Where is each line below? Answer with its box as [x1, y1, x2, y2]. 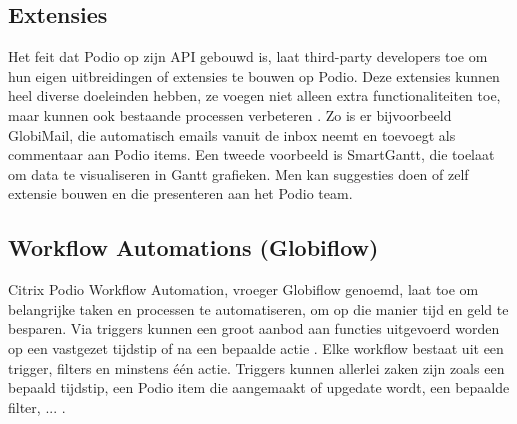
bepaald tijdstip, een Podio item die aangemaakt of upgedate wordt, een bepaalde [8, 377, 510, 398]
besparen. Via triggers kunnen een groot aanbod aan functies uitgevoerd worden [8, 318, 500, 339]
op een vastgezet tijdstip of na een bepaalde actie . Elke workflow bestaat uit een [8, 337, 504, 358]
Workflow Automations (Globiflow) [8, 232, 379, 263]
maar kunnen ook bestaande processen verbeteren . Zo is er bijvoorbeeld [8, 104, 452, 125]
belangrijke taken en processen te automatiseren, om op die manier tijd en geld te [8, 298, 509, 319]
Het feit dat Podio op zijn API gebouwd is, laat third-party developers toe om [8, 46, 488, 67]
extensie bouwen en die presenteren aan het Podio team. [8, 183, 353, 204]
